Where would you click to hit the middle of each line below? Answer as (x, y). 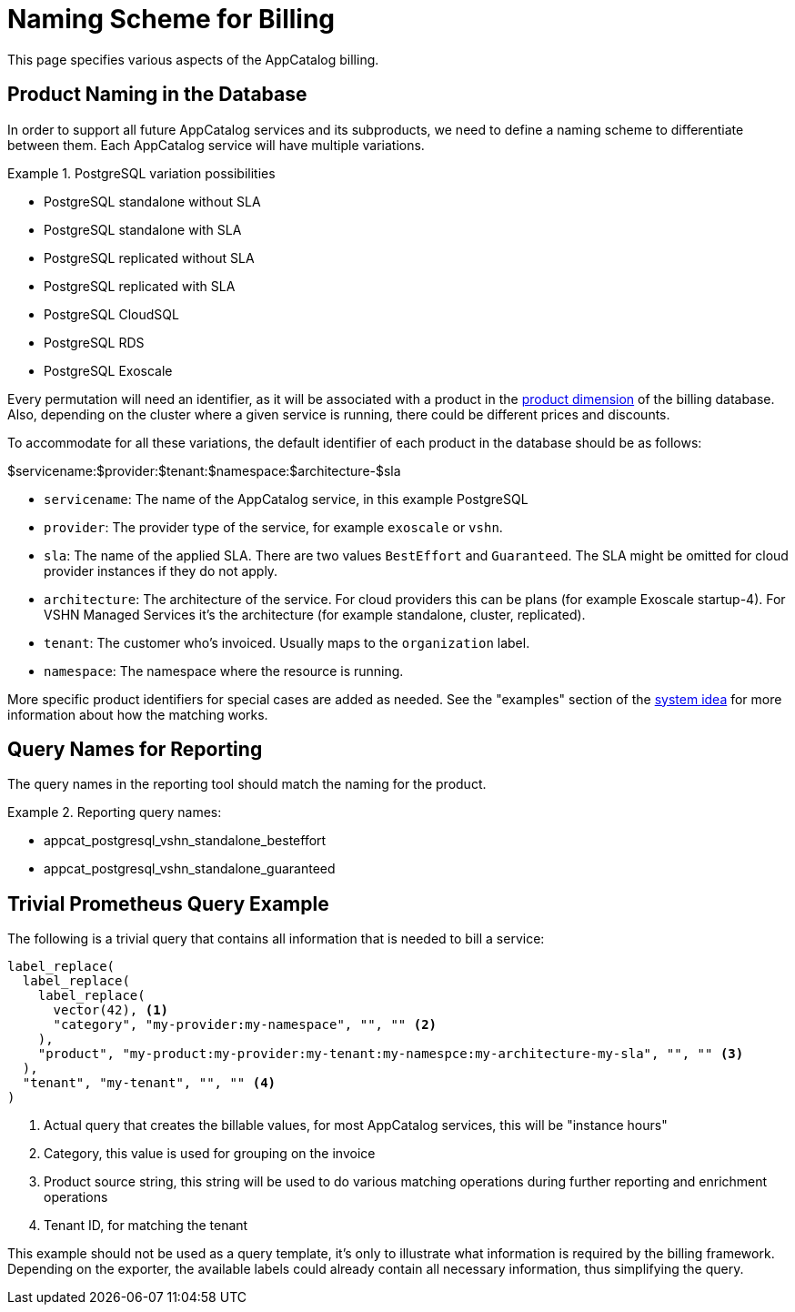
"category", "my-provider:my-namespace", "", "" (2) (245, 1025)
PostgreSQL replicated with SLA (140, 286)
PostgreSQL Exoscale (108, 370)
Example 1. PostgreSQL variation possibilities (141, 173)
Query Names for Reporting (135, 750)
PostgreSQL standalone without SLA (152, 201)
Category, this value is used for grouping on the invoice (210, 1154)
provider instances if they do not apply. (161, 570)
